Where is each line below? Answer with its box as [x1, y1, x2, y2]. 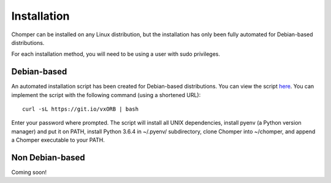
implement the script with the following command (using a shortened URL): [11, 91, 201, 98]
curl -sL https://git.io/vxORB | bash [22, 106, 139, 113]
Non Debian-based [11, 152, 85, 163]
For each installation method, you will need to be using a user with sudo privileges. [11, 50, 221, 58]
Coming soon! [11, 169, 47, 176]
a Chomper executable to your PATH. [11, 136, 105, 144]
